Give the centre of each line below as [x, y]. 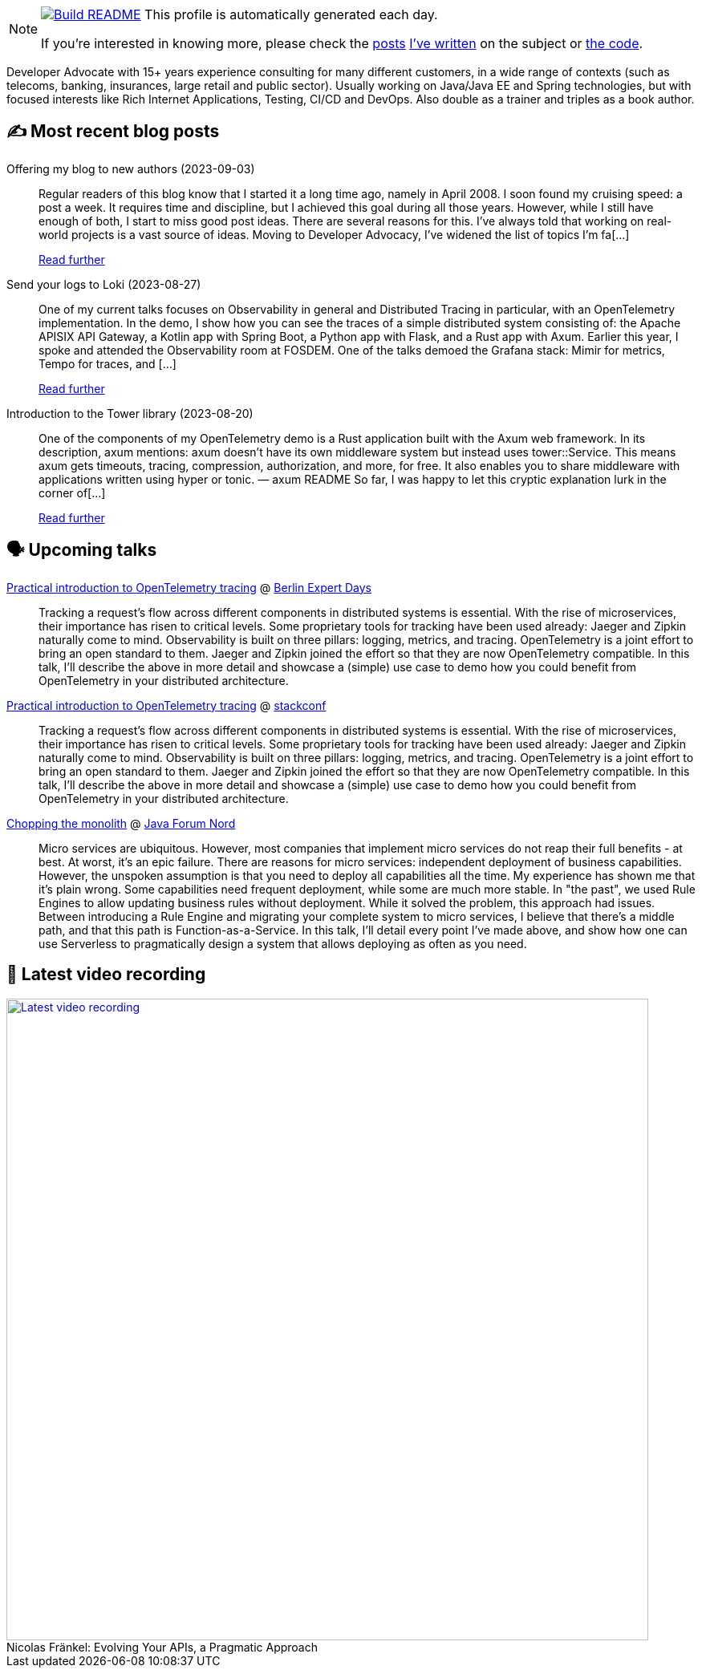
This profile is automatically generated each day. [291, 14]
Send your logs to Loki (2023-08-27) [104, 284]
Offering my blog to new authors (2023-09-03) [131, 168]
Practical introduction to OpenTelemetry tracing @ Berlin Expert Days [189, 587]
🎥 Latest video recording [106, 975]
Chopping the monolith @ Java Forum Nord [121, 823]
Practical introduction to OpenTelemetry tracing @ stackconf [166, 705]
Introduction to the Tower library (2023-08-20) [130, 413]
